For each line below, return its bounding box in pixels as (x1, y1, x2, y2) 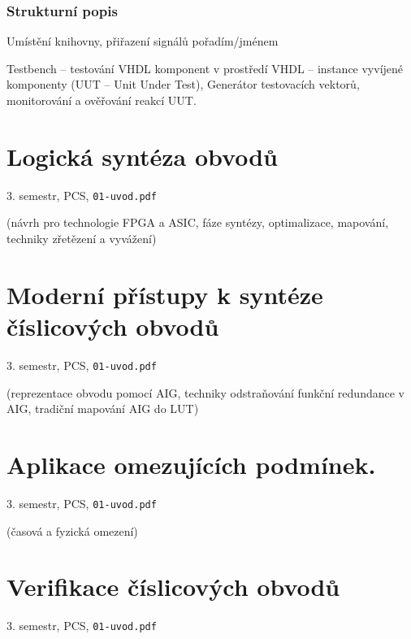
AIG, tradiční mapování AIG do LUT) (6, 400, 199, 417)
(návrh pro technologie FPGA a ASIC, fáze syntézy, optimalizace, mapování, (6, 214, 389, 231)
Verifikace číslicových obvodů (6, 570, 340, 603)
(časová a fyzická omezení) (6, 522, 138, 539)
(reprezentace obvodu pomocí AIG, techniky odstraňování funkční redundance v (6, 384, 405, 401)
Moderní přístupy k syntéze (6, 277, 323, 311)
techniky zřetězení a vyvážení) (6, 229, 157, 246)
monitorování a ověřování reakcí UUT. (6, 92, 197, 108)
